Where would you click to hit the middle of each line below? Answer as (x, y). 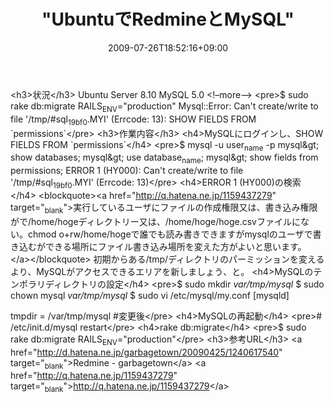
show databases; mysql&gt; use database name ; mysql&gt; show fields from (164, 158)
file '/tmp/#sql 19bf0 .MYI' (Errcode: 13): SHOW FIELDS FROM (133, 120)
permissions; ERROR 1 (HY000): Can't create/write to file (127, 171)
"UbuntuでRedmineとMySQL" (168, 19)
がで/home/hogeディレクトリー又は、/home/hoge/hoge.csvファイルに (155, 221)
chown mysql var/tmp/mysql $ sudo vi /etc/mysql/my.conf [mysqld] (150, 295)
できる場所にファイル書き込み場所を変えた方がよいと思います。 (175, 246)
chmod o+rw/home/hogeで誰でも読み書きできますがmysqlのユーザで (170, 234)
